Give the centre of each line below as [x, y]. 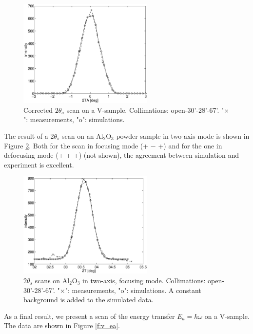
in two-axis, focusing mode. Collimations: [144, 280]
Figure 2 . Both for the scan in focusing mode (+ [76, 145]
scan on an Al [83, 136]
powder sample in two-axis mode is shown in [183, 136]
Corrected [38, 110]
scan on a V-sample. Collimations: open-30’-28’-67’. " [145, 110]
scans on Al [52, 280]
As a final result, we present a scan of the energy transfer [89, 316]
